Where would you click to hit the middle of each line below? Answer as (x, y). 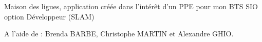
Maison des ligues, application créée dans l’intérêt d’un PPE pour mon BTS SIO (131, 6)
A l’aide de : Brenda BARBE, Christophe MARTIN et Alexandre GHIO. (119, 34)
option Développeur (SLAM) (49, 16)
